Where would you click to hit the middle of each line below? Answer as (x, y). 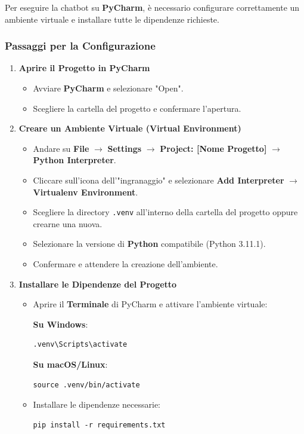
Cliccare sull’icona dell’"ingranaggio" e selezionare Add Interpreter (159, 180)
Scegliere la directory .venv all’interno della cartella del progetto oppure (165, 212)
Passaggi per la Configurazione (80, 46)
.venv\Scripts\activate (80, 345)
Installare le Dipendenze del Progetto (98, 284)
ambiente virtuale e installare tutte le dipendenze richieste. (112, 19)
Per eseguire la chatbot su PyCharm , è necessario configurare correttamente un (152, 7)
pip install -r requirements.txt (99, 425)
